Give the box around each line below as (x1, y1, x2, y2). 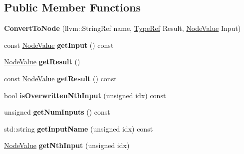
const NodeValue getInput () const (4, 39, 114, 50)
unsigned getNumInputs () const (4, 107, 110, 117)
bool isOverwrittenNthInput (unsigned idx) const (4, 90, 166, 100)
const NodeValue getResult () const (4, 73, 117, 83)
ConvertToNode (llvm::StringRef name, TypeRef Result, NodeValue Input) (4, 23, 241, 33)
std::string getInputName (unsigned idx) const (4, 123, 153, 134)
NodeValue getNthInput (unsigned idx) (4, 140, 130, 151)
